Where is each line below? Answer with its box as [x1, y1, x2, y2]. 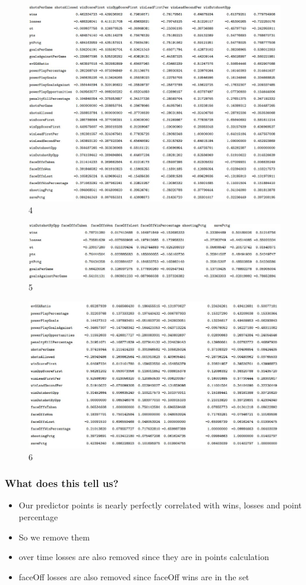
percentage [18, 510, 58, 523]
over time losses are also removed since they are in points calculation [18, 551, 269, 563]
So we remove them [18, 530, 90, 543]
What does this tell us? [5, 476, 119, 491]
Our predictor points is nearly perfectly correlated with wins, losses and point [18, 499, 302, 511]
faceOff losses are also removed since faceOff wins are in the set [18, 570, 250, 583]
